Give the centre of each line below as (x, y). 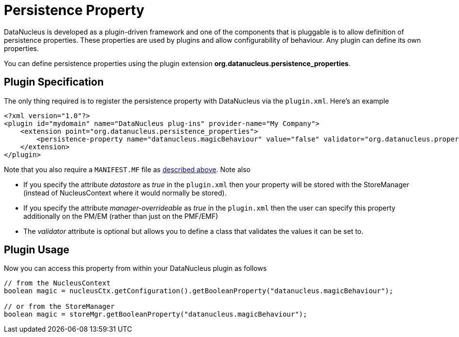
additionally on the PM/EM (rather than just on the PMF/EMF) (121, 216)
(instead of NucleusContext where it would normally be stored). (125, 193)
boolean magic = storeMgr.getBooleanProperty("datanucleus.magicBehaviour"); (156, 314)
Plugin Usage (37, 250)
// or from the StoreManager (59, 307)
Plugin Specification (54, 82)
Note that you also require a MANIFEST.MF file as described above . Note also (127, 169)
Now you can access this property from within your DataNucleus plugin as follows (135, 268)
